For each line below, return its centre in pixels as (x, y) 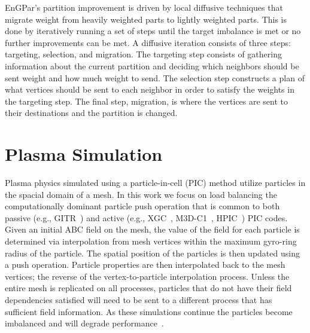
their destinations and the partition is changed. (91, 113)
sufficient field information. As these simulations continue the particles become (149, 311)
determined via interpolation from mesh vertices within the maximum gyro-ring (151, 241)
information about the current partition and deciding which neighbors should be (152, 65)
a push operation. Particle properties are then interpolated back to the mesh (145, 265)
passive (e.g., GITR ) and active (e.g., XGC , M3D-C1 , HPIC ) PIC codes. (146, 217)
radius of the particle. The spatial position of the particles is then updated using (152, 253)
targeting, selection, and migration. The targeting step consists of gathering (143, 54)
